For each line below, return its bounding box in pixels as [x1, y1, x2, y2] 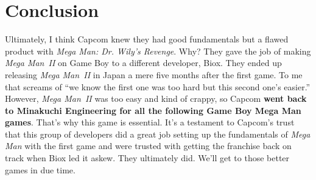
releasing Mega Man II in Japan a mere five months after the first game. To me [5, 68, 303, 81]
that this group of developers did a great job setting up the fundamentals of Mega [5, 127, 311, 140]
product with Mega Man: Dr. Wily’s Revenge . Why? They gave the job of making [5, 44, 311, 57]
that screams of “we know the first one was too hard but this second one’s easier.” [5, 80, 311, 93]
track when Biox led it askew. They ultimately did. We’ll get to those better [5, 152, 290, 164]
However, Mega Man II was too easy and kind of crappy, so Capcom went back [5, 92, 307, 105]
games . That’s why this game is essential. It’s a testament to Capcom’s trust [5, 116, 295, 128]
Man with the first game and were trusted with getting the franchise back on [5, 139, 292, 152]
